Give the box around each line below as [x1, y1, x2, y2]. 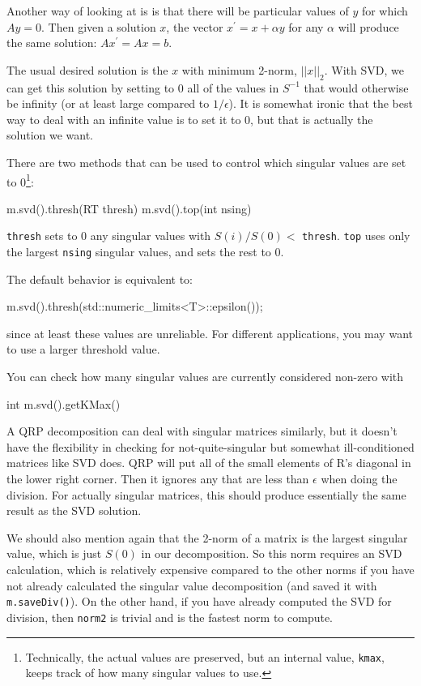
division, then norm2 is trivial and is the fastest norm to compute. [6, 608, 333, 625]
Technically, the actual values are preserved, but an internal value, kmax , [25, 648, 385, 665]
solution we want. [6, 126, 94, 144]
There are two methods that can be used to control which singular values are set [6, 153, 406, 170]
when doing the [321, 470, 398, 487]
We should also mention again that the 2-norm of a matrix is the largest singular [6, 529, 408, 546]
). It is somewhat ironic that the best [228, 95, 413, 112]
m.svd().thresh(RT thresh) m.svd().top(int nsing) [6, 199, 252, 217]
